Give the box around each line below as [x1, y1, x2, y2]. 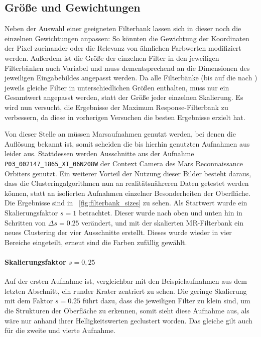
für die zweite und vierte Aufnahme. [5, 325, 115, 335]
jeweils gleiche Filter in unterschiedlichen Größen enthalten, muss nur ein [5, 82, 229, 92]
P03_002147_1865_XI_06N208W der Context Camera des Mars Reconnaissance [5, 158, 243, 168]
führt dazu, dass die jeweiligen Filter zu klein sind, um [82, 295, 250, 306]
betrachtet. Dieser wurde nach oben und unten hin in [78, 207, 242, 217]
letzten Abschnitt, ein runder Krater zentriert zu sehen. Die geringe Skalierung [5, 285, 247, 296]
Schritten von [5, 217, 46, 228]
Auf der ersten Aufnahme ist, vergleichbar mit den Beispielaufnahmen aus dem [5, 276, 247, 286]
